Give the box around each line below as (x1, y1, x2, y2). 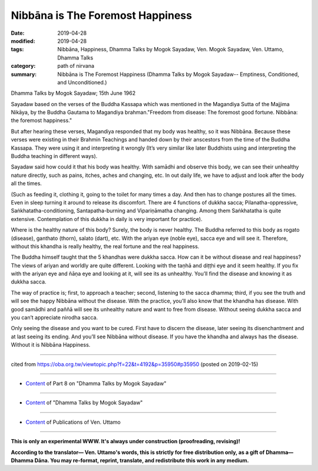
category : (11, 62, 36, 70)
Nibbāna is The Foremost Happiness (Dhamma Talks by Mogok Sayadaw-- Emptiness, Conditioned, (57, 71, 300, 78)
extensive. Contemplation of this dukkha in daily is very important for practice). (11, 215, 203, 222)
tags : (11, 46, 24, 53)
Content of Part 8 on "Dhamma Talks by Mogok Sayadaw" (25, 380, 167, 387)
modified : (11, 37, 35, 44)
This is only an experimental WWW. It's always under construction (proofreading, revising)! (11, 438, 241, 445)
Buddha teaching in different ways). (11, 153, 98, 160)
